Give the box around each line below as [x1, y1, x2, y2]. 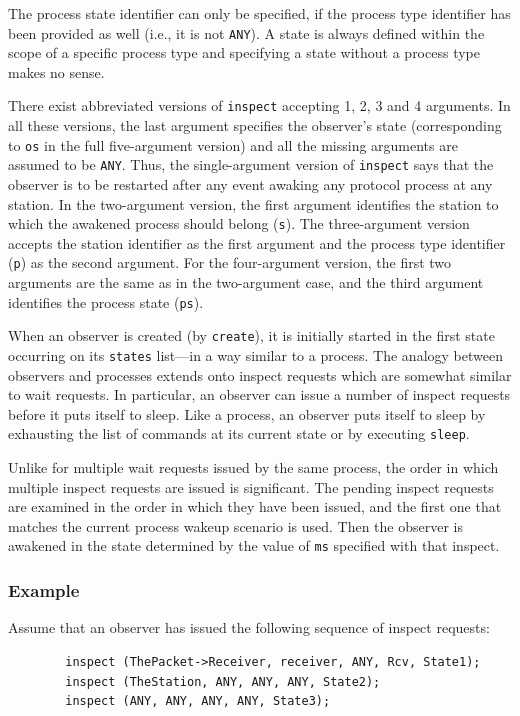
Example [8, 578, 80, 603]
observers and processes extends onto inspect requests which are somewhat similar [8, 364, 512, 385]
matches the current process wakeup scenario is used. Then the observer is [8, 515, 463, 536]
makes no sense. [8, 61, 105, 82]
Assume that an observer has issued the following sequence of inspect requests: [8, 617, 490, 638]
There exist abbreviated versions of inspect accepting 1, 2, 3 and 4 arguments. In [8, 95, 511, 116]
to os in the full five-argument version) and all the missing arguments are [8, 134, 458, 155]
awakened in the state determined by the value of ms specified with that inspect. [8, 535, 500, 556]
